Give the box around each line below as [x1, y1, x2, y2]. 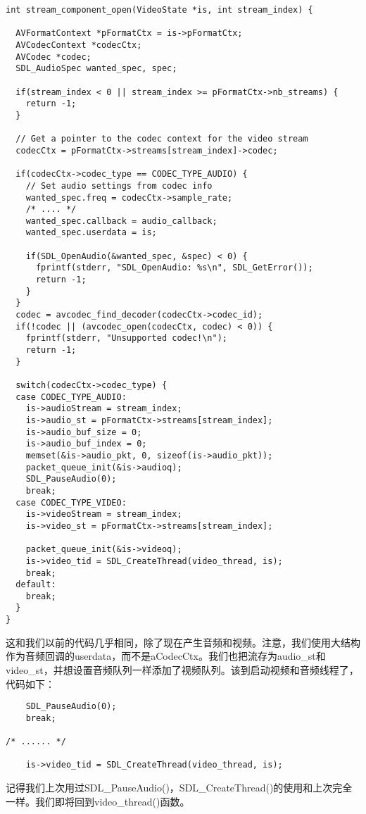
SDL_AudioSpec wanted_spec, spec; [15, 63, 177, 74]
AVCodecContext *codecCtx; [15, 39, 142, 50]
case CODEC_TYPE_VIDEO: [15, 497, 127, 508]
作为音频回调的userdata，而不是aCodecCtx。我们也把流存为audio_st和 [6, 649, 326, 663]
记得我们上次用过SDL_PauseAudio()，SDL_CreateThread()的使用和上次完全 [6, 780, 353, 795]
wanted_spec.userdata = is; [25, 227, 157, 238]
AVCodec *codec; [15, 51, 91, 62]
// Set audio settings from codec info [25, 180, 213, 191]
